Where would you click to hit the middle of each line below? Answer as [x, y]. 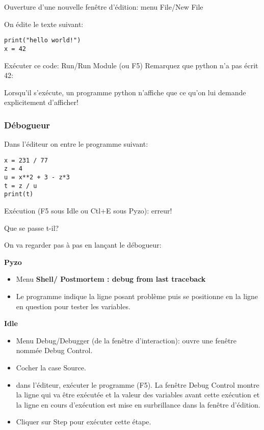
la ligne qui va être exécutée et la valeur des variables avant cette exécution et [138, 395]
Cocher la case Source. [51, 367]
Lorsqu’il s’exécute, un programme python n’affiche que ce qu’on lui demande [125, 92]
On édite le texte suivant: [44, 24]
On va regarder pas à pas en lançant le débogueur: [83, 245]
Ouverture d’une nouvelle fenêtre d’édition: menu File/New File [104, 7]
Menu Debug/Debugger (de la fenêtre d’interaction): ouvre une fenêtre [126, 340]
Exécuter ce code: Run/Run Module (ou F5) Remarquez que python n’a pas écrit [131, 65]
